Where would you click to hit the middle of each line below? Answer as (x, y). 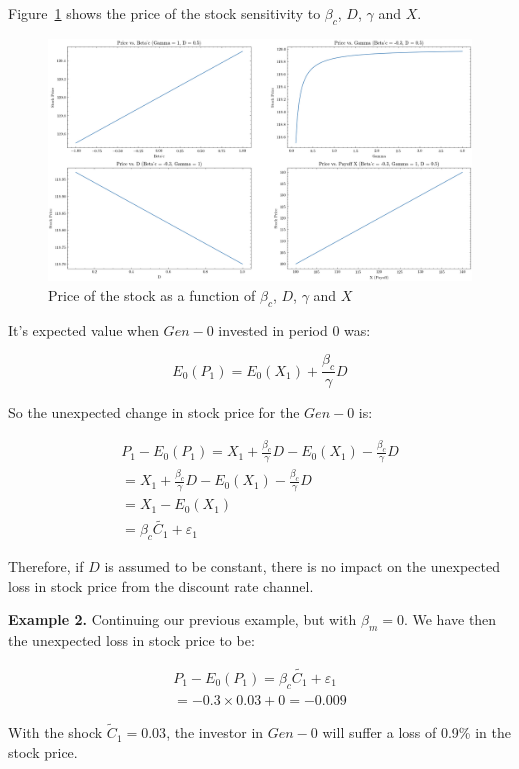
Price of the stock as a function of (152, 295)
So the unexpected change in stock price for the (154, 412)
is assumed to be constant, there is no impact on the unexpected (302, 566)
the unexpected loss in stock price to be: (131, 640)
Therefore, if (46, 566)
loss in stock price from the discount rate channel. (161, 585)
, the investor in (215, 732)
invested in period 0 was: (294, 329)
